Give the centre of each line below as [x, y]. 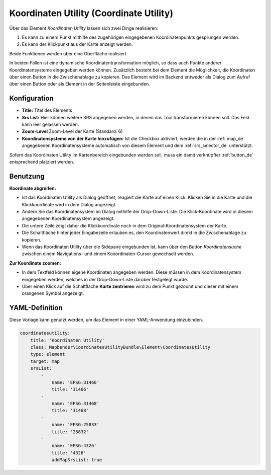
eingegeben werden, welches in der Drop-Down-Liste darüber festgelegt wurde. [105, 279]
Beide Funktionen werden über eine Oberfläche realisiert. [69, 53]
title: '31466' [70, 389]
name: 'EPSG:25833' [76, 425]
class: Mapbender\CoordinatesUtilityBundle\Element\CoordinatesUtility [120, 347]
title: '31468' [70, 411]
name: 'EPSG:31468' [76, 404]
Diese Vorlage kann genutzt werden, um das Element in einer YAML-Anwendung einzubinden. [106, 320]
